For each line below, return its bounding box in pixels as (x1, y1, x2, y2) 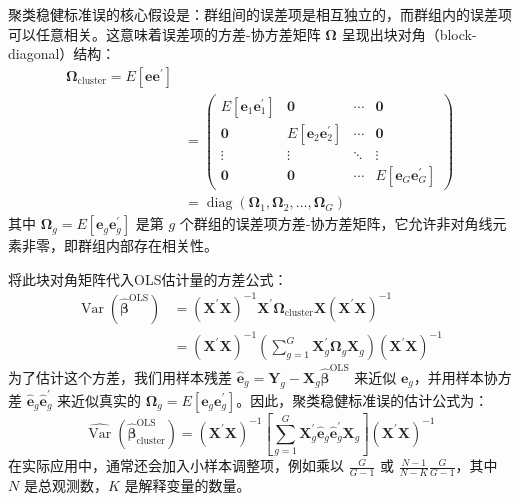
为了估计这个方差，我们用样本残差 (8, 367, 232, 388)
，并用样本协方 (413, 367, 512, 388)
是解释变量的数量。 (124, 475, 251, 496)
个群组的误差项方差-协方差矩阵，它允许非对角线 (179, 213, 493, 234)
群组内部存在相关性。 (77, 235, 218, 256)
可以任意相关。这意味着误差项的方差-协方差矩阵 (8, 23, 321, 44)
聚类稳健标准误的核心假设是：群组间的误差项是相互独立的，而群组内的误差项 (8, 4, 512, 24)
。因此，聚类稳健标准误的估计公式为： (236, 389, 489, 410)
